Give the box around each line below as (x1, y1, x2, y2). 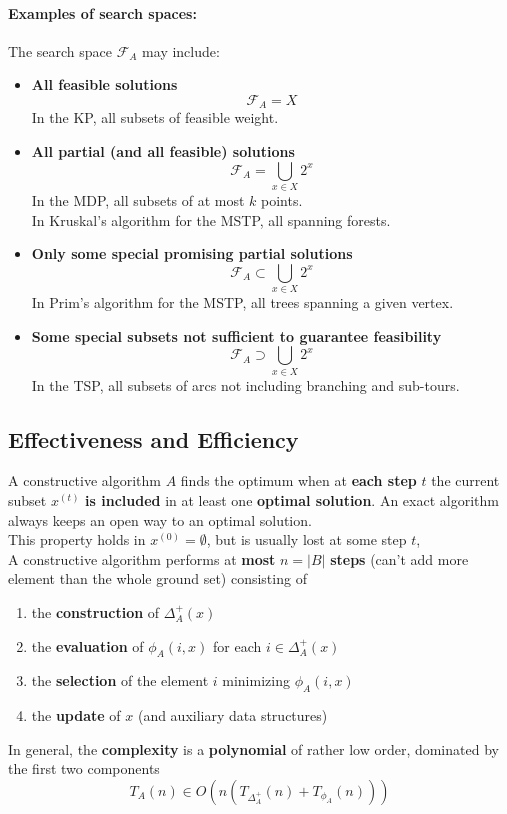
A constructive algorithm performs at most (8, 548, 276, 569)
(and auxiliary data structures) (137, 705, 328, 726)
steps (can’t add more (330, 548, 469, 569)
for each (213, 635, 262, 656)
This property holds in (8, 529, 146, 550)
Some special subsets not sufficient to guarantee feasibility (31, 325, 442, 346)
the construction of (31, 601, 160, 622)
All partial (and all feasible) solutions (31, 141, 295, 162)
